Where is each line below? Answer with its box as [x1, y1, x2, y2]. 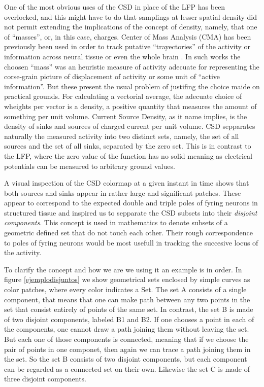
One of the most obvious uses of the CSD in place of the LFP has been [4, 2, 225, 12]
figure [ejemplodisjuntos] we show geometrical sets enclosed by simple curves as [4, 274, 250, 285]
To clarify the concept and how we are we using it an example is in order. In [4, 264, 242, 274]
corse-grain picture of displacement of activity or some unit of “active [4, 71, 220, 82]
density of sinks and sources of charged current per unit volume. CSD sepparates [4, 121, 255, 131]
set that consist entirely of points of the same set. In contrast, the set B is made [4, 304, 253, 314]
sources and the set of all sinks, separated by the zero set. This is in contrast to [4, 140, 251, 151]
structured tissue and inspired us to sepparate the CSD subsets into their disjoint [4, 207, 257, 218]
